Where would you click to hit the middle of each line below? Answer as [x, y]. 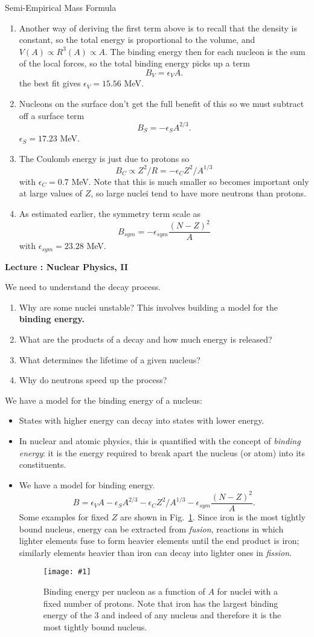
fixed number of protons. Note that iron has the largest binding [161, 603]
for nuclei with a [247, 591]
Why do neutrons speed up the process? [93, 380]
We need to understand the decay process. [83, 287]
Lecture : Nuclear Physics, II [66, 266]
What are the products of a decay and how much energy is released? [146, 339]
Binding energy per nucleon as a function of [124, 591]
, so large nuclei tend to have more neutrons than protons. [198, 193]
